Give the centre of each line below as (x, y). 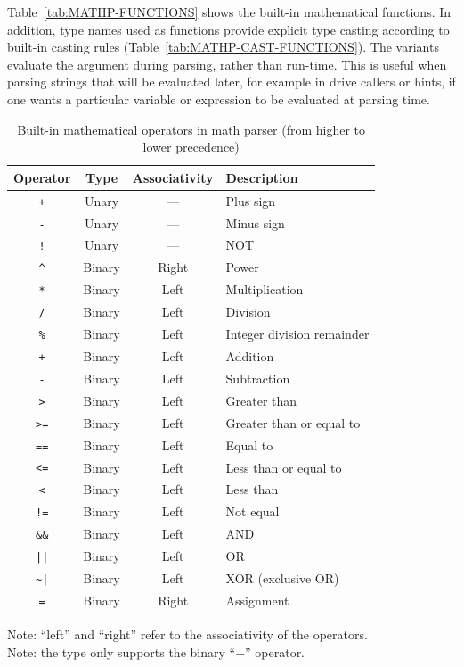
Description (262, 177)
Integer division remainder (297, 334)
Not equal (252, 511)
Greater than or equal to (293, 422)
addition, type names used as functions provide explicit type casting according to (228, 29)
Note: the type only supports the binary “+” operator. (156, 651)
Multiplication (265, 289)
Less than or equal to (284, 467)
